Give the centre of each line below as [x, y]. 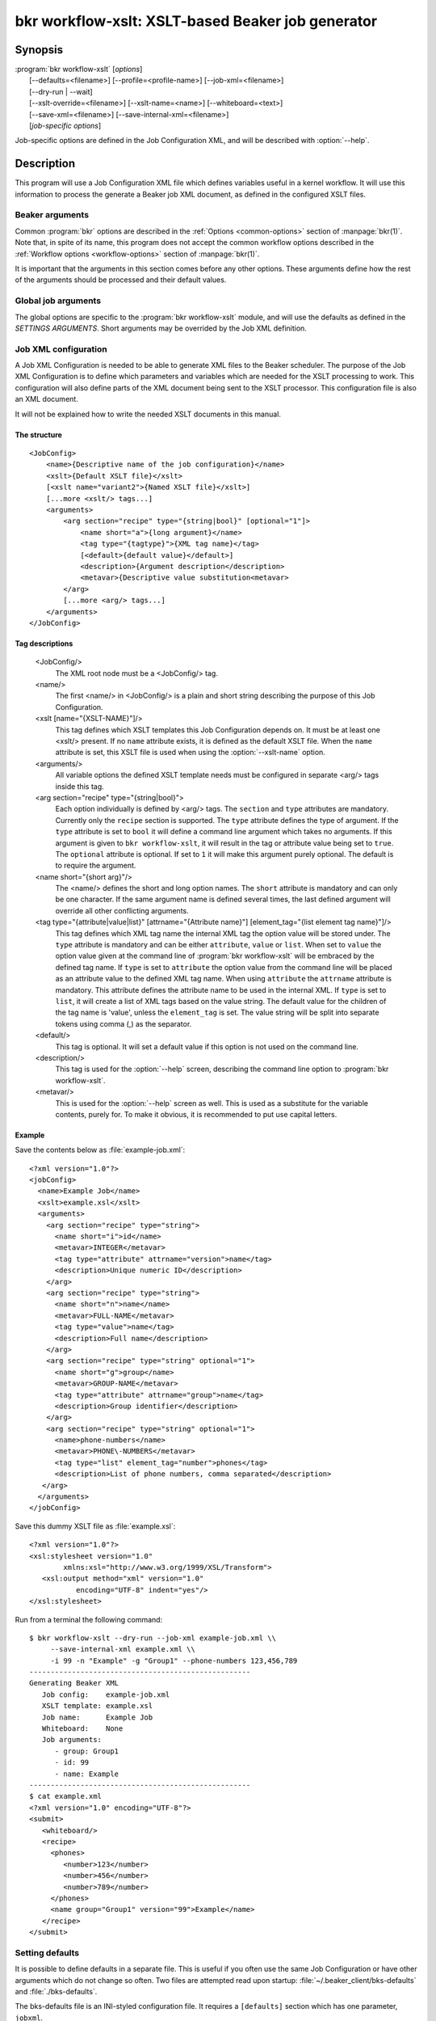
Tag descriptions [44, 643]
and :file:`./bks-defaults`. [56, 1991]
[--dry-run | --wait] [61, 91]
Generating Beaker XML [74, 1683]
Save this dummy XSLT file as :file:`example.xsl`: [95, 1526]
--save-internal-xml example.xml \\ [123, 1650]
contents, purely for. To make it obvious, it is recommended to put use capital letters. [196, 1114]
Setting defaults [47, 1952]
